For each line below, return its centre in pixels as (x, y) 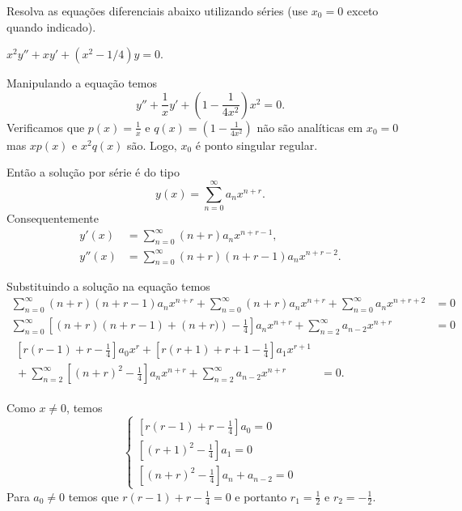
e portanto (261, 496)
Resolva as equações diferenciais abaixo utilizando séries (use (157, 11)
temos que (93, 496)
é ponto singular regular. (256, 145)
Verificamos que (46, 127)
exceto (362, 11)
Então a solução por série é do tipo (93, 172)
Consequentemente (53, 218)
